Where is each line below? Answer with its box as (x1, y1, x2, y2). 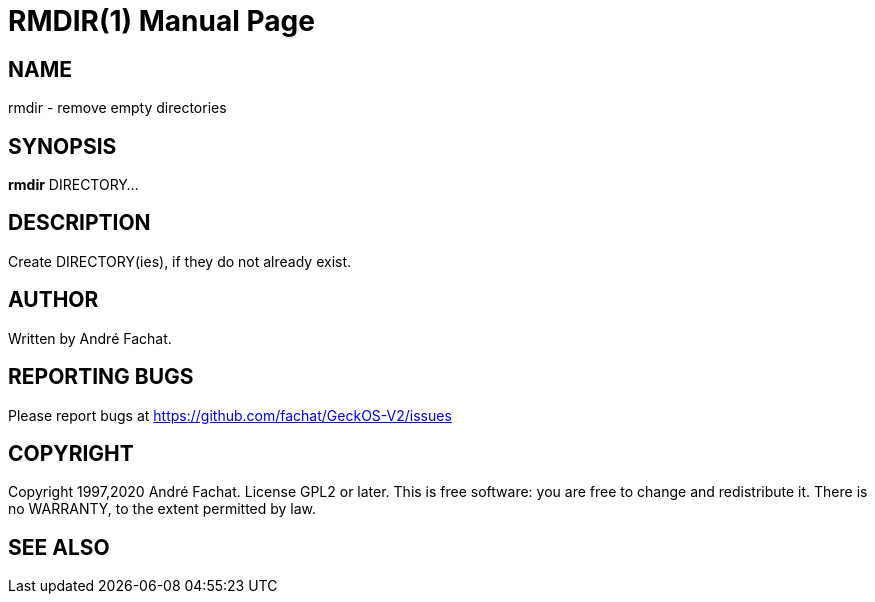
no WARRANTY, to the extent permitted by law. (8, 500, 317, 518)
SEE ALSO (8, 534, 110, 560)
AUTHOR (8, 287, 99, 313)
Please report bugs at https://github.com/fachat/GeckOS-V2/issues (8, 406, 452, 424)
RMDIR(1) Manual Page (8, 4, 315, 38)
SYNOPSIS (8, 133, 117, 159)
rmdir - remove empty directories (8, 99, 227, 117)
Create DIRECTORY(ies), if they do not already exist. (8, 252, 352, 270)
